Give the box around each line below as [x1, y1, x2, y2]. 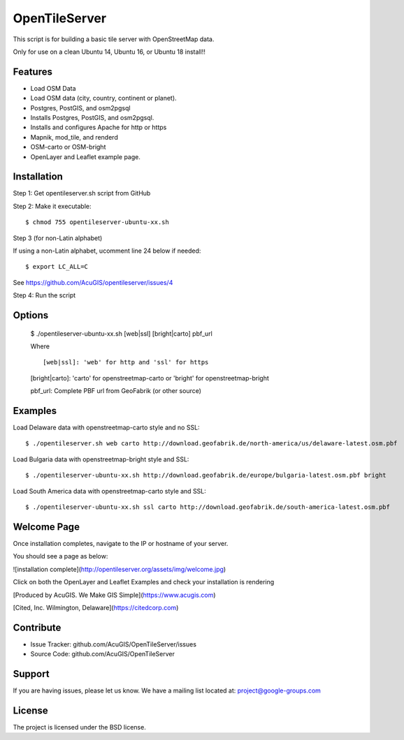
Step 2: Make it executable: [13, 202, 92, 210]
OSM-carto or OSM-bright [30, 143, 106, 151]
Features [13, 66, 52, 77]
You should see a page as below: [13, 552, 108, 561]
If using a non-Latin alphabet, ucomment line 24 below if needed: [13, 246, 201, 255]
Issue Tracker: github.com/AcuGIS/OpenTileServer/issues [30, 639, 197, 649]
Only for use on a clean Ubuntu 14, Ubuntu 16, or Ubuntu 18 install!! [13, 47, 205, 56]
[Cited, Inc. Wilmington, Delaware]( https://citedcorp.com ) [13, 603, 179, 612]
